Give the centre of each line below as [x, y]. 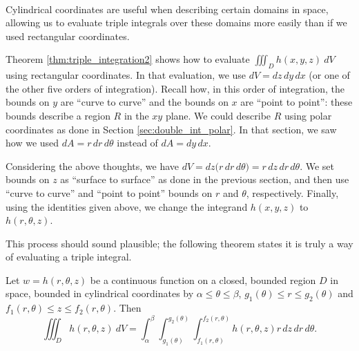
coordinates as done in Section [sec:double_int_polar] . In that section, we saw [171, 129]
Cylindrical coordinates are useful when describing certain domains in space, [167, 9]
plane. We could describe [218, 115]
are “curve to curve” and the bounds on [144, 102]
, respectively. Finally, [292, 192]
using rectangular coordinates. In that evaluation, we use [126, 75]
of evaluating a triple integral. [69, 257]
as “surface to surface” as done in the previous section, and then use [205, 179]
